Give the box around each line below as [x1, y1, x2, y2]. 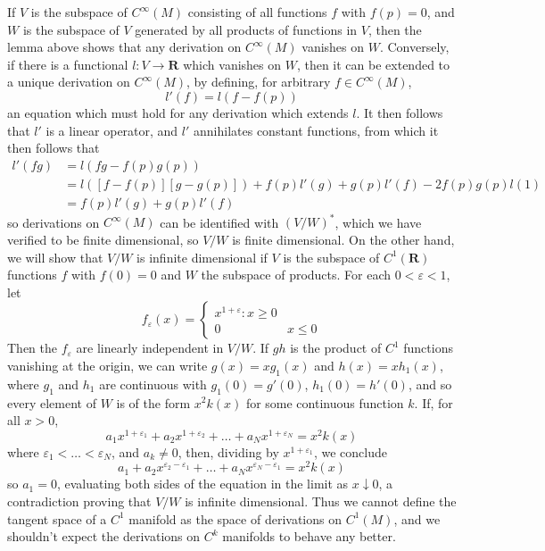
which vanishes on [183, 54, 282, 73]
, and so [408, 374, 452, 393]
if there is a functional [7, 54, 128, 73]
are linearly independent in [76, 338, 224, 357]
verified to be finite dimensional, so [7, 230, 199, 248]
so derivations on [7, 213, 100, 231]
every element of [7, 393, 96, 412]
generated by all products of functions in [135, 20, 358, 38]
